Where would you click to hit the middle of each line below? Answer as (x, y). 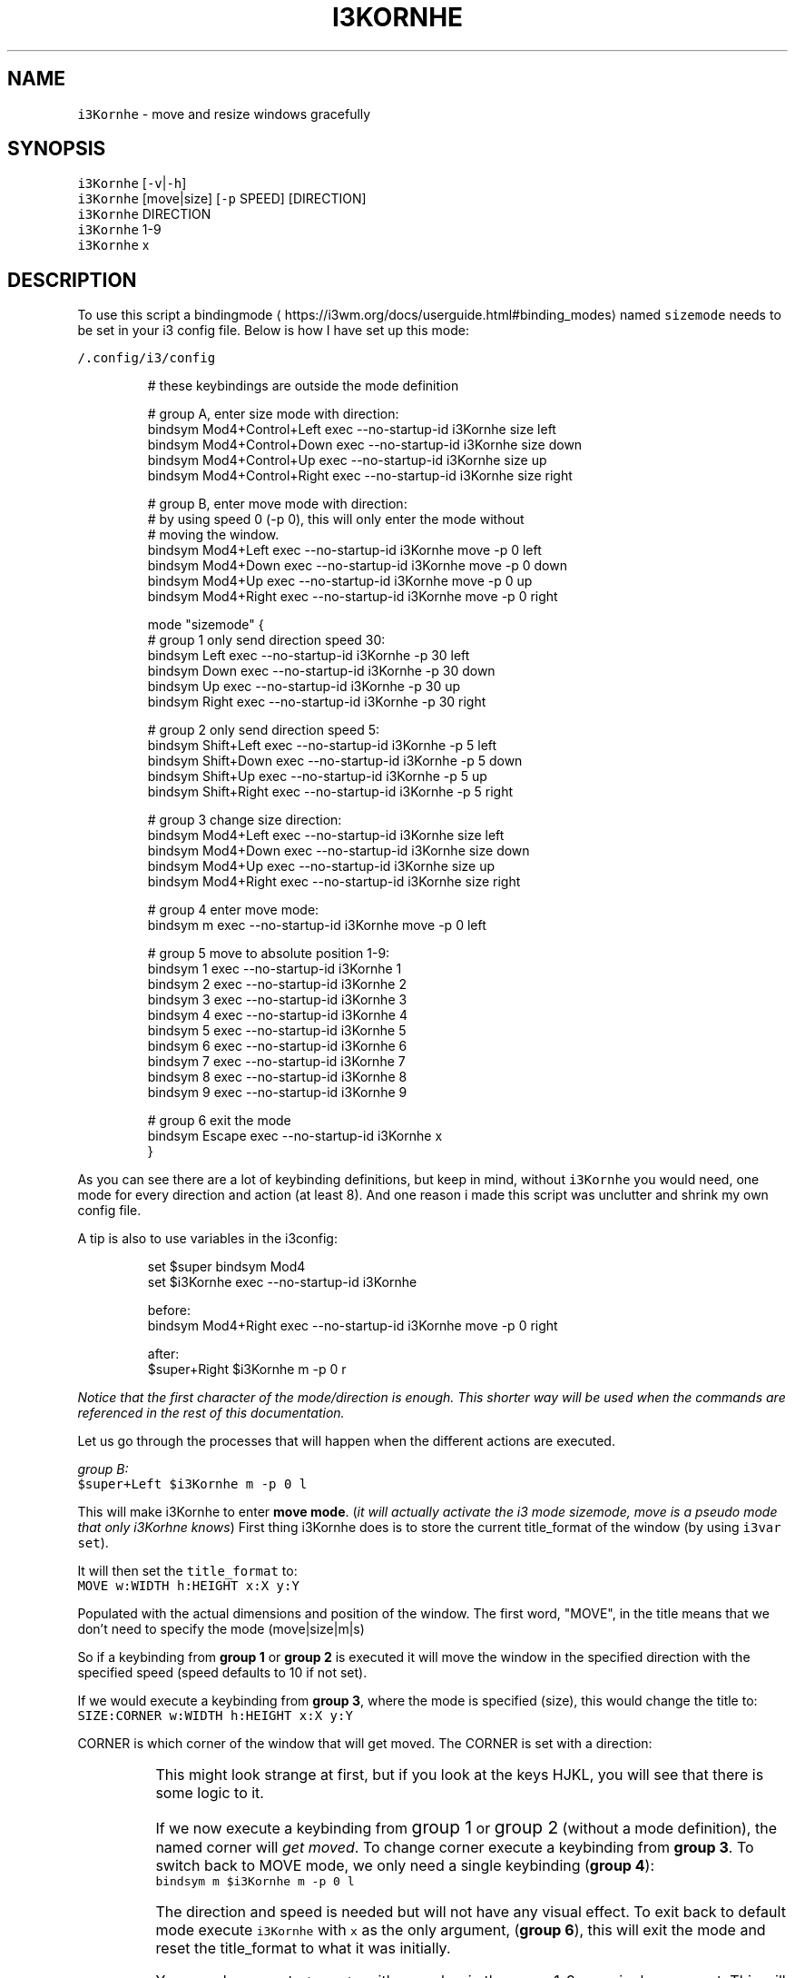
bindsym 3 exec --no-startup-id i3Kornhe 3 (277, 1000)
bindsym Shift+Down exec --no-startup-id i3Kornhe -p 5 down (335, 761)
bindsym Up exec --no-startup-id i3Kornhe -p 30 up (304, 687)
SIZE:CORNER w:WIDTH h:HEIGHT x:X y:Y (215, 1716)
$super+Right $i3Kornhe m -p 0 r (247, 1370)
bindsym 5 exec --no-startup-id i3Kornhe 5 (277, 1031)
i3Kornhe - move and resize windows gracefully (224, 114)
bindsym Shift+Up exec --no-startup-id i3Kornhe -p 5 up (317, 776)
